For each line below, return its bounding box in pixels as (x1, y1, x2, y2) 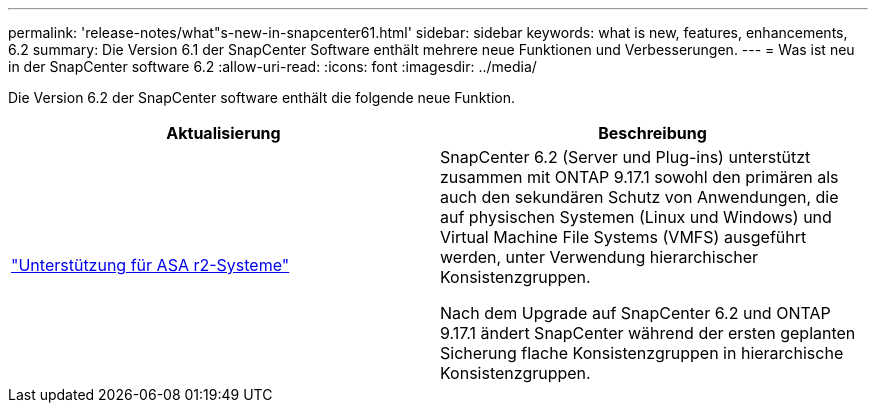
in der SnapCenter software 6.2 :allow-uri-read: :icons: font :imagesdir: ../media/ (8, 58, 537, 75)
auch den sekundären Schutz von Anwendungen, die (440, 187, 839, 207)
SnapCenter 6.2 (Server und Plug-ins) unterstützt (440, 147, 811, 167)
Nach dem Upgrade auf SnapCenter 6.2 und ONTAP (440, 303, 831, 323)
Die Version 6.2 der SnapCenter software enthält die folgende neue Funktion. (8, 89, 515, 106)
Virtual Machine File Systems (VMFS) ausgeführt (440, 227, 807, 247)
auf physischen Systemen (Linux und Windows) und (440, 207, 832, 227)
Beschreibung (598, 123, 707, 143)
